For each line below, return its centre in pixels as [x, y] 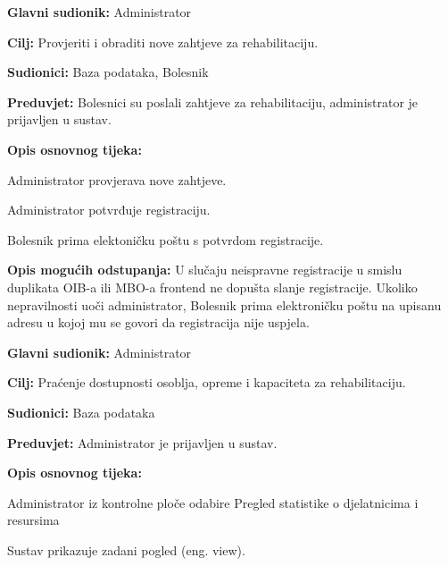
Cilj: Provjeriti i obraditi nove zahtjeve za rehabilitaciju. [163, 42]
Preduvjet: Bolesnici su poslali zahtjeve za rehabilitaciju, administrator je [213, 101]
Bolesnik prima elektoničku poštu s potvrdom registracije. [166, 239]
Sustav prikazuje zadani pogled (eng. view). [126, 549]
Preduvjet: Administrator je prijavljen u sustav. [142, 442]
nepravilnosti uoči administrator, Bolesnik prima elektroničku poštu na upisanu [224, 304]
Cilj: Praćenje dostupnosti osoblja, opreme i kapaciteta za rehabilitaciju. [207, 382]
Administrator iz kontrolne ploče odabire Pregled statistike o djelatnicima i [213, 502]
